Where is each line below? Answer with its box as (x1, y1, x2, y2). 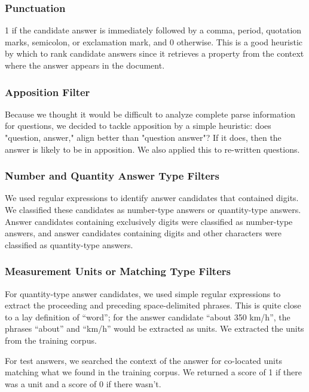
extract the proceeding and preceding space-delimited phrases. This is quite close (5, 299, 301, 311)
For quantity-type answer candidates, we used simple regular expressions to (5, 287, 281, 300)
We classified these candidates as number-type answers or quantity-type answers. (5, 203, 301, 215)
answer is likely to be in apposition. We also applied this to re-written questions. (5, 143, 300, 155)
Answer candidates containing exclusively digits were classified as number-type (5, 215, 293, 227)
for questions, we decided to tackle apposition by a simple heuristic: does (5, 119, 271, 132)
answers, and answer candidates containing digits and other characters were (5, 227, 282, 239)
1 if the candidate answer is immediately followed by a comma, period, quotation (5, 24, 302, 36)
